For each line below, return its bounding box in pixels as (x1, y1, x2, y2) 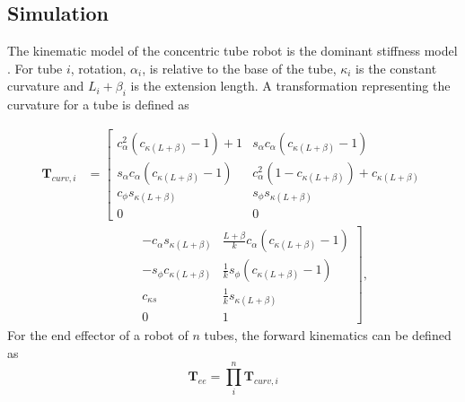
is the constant (355, 58, 437, 77)
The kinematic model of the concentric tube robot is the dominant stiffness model (7, 41, 458, 60)
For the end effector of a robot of (7, 326, 189, 344)
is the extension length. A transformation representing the (130, 76, 451, 95)
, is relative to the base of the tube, (142, 58, 337, 77)
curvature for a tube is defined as (7, 95, 189, 114)
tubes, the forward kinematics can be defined (204, 326, 452, 344)
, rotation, (70, 58, 127, 77)
